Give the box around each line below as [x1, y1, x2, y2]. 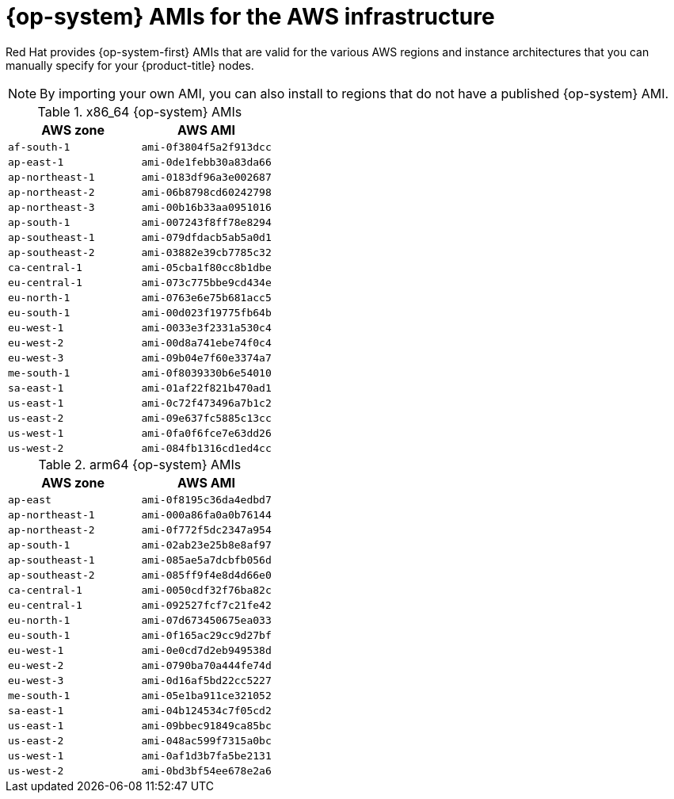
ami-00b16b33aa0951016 [141, 201, 272, 213]
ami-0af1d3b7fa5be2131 [141, 749, 272, 762]
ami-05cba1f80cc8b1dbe [141, 261, 272, 273]
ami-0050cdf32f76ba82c [141, 583, 272, 596]
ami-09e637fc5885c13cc [141, 411, 272, 424]
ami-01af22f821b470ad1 [141, 381, 272, 394]
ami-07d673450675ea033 [141, 614, 272, 626]
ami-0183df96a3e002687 [141, 170, 272, 183]
